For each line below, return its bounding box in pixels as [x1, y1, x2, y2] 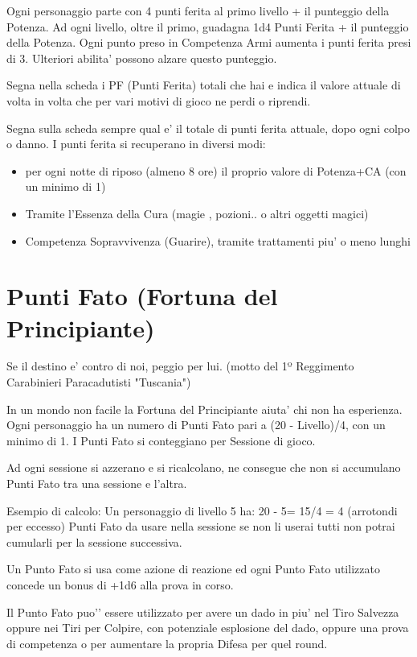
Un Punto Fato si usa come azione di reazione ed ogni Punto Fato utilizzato [6, 560, 380, 577]
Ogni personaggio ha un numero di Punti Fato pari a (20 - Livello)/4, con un [6, 416, 386, 433]
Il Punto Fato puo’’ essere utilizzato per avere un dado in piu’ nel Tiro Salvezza [6, 603, 399, 620]
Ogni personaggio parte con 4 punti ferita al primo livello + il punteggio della [6, 2, 390, 19]
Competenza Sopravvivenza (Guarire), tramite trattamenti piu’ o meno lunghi [25, 232, 411, 249]
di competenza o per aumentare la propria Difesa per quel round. [6, 634, 328, 651]
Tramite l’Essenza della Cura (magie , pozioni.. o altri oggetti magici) [25, 205, 369, 221]
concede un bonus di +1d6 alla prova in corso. [6, 576, 234, 593]
